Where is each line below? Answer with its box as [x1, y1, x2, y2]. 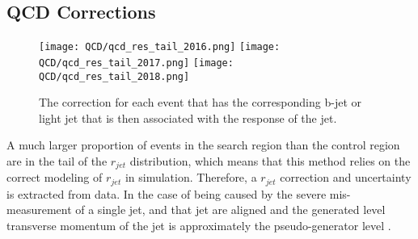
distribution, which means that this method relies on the [129, 152, 411, 169]
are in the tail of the [6, 152, 108, 169]
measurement [6, 201, 72, 218]
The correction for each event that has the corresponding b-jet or [39, 94, 361, 111]
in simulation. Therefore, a [125, 169, 257, 186]
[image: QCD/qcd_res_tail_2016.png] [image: [39, 41, 281, 53]
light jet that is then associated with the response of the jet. [39, 109, 337, 126]
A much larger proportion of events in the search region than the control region [6, 136, 400, 153]
